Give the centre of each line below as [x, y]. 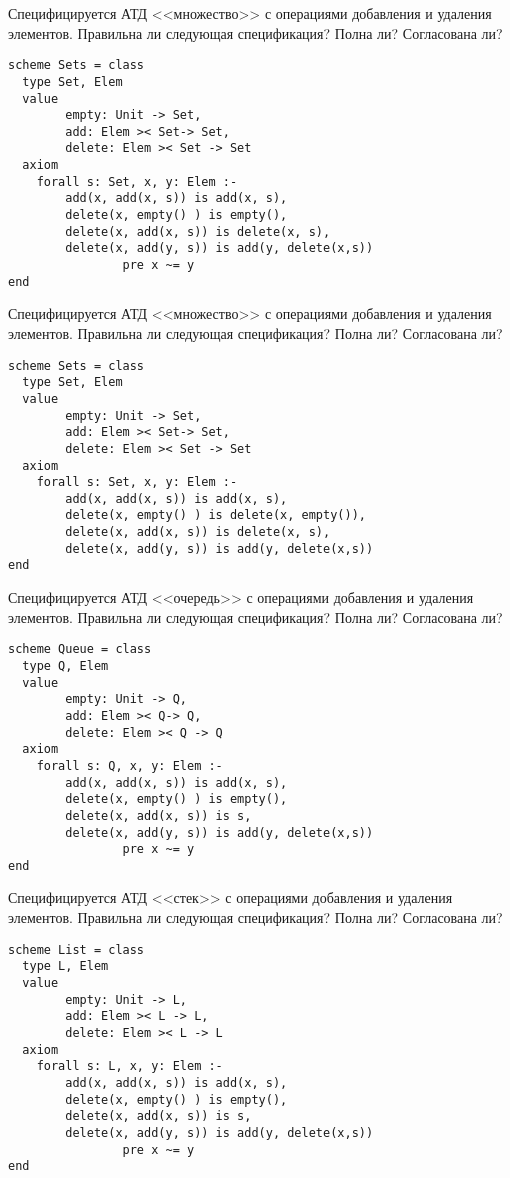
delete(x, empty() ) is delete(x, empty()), [215, 515]
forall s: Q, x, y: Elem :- [129, 765]
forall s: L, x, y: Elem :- [129, 1066]
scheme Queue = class [80, 649]
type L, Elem [65, 966]
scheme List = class [76, 949]
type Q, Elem [65, 665]
